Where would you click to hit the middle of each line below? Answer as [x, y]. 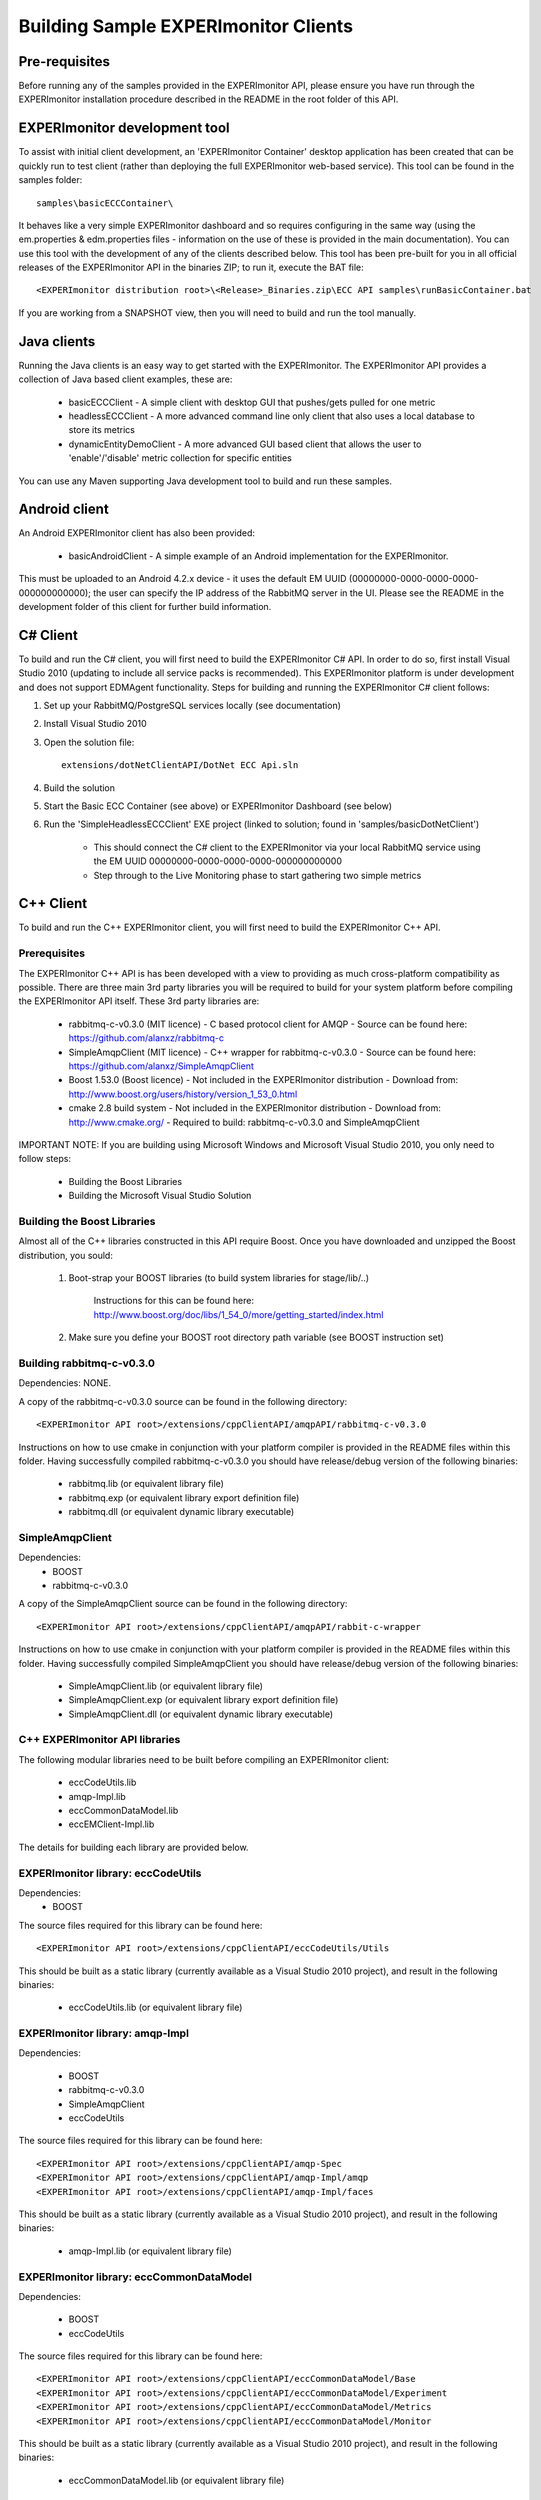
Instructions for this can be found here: [174, 1301]
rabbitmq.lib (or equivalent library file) [146, 1484]
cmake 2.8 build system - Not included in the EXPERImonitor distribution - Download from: [255, 1108]
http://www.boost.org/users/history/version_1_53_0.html [183, 1094]
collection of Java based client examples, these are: [125, 379]
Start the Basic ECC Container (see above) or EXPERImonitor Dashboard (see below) [218, 806]
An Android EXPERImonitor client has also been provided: [136, 533]
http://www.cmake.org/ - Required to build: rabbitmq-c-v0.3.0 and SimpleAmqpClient [244, 1122]
